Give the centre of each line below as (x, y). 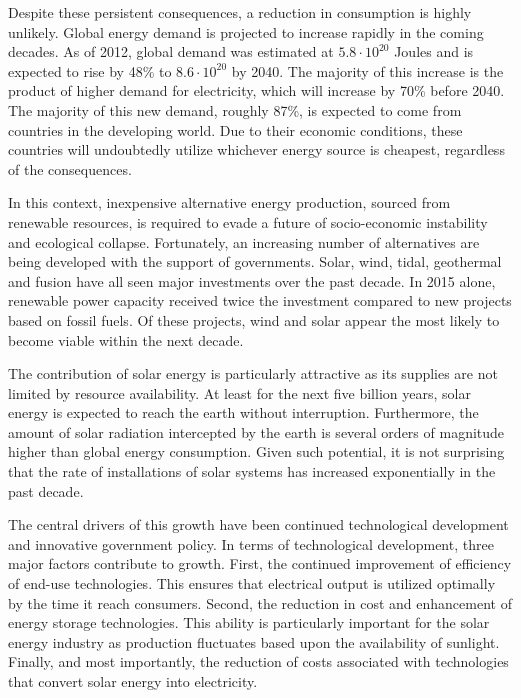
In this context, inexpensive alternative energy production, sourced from (229, 202)
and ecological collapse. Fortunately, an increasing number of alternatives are (244, 241)
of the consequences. (70, 168)
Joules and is (434, 51)
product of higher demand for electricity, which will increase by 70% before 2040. (256, 90)
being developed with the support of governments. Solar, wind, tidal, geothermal (255, 261)
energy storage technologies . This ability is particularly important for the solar (249, 622)
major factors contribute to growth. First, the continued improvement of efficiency (260, 563)
